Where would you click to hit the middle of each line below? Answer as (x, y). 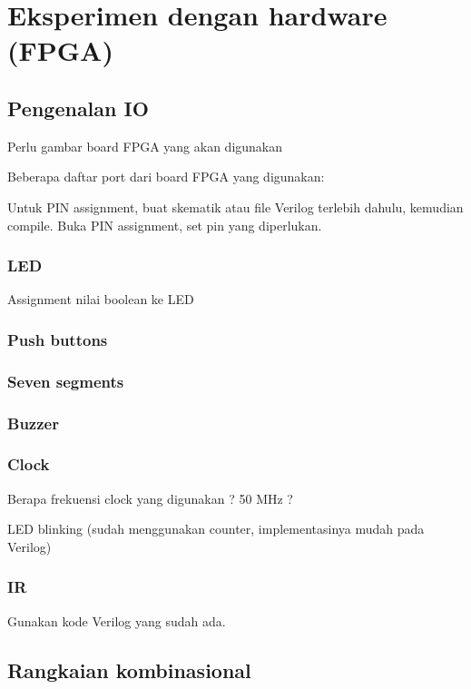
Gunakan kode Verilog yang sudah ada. (117, 620)
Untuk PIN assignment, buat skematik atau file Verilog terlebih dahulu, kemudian (235, 207)
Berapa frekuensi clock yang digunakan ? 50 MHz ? (150, 498)
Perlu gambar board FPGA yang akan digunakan (145, 146)
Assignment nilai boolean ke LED (101, 299)
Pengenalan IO (78, 108)
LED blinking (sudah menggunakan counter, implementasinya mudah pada (216, 529)
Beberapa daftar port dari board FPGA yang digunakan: (166, 177)
